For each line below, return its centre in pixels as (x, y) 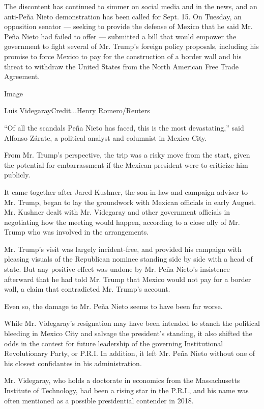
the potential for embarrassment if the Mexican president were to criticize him (126, 164)
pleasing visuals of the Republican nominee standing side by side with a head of (128, 259)
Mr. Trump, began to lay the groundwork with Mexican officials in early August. (130, 202)
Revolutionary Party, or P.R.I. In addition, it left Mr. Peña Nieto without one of (130, 353)
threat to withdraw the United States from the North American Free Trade (121, 66)
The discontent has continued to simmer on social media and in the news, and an (131, 6)
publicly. (17, 175)
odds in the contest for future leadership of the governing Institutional (114, 343)
